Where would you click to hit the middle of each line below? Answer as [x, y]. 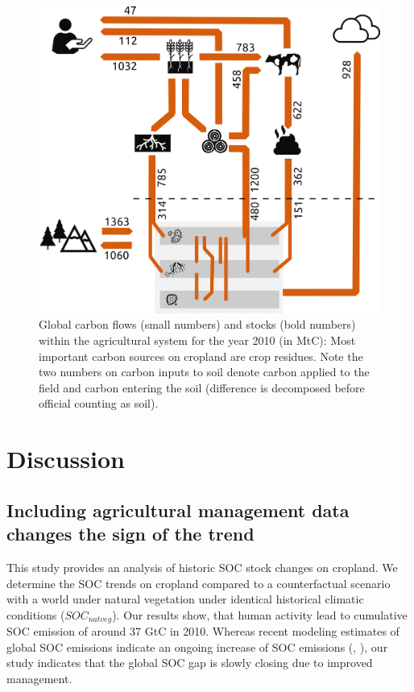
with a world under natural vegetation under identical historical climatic [185, 599]
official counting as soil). [99, 403]
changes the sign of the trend [130, 534]
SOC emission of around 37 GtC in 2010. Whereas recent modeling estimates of [203, 631]
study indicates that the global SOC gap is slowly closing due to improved [190, 663]
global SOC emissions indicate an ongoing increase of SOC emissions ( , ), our [197, 646]
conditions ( [36, 614]
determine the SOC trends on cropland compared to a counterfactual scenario [199, 583]
